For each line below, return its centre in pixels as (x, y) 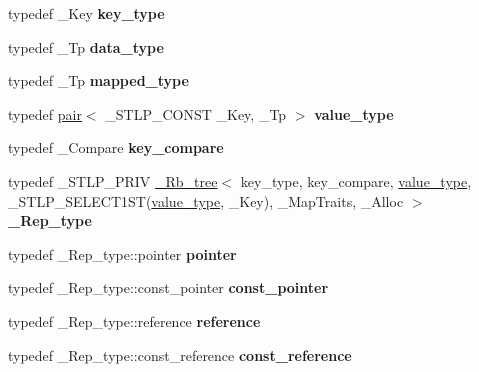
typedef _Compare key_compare (116, 147)
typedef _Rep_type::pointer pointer (122, 253)
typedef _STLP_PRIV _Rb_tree (113, 180)
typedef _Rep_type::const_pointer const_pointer (168, 287)
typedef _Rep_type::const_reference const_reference (180, 354)
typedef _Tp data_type (86, 46)
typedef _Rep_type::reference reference (134, 320)
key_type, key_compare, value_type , (356, 180)
